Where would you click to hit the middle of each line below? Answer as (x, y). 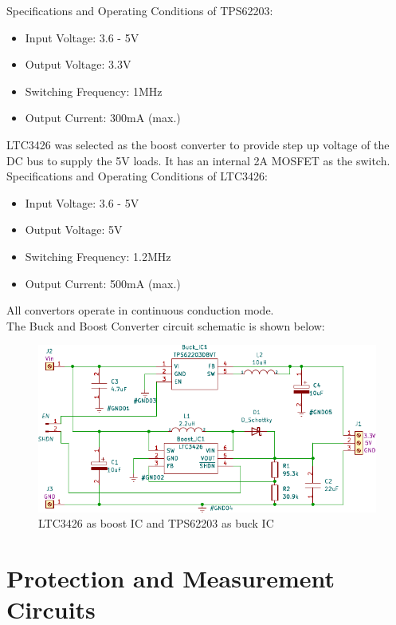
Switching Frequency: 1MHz (94, 91)
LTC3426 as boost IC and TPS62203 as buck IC (156, 523)
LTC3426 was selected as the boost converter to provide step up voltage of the (198, 144)
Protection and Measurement (171, 578)
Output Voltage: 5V (74, 229)
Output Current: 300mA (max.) (103, 118)
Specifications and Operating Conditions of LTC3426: (137, 176)
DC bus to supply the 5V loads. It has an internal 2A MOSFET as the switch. (198, 160)
